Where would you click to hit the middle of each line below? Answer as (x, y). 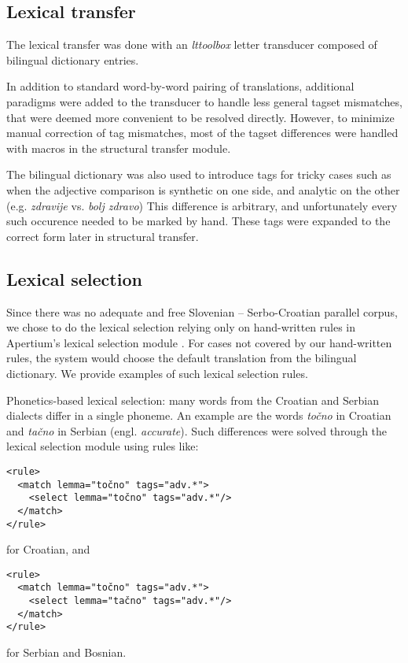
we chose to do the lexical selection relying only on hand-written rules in (181, 327)
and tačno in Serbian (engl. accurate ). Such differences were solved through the (197, 430)
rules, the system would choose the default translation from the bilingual (182, 358)
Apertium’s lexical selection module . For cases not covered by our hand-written (199, 342)
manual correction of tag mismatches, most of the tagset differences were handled (202, 133)
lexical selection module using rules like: (103, 446)
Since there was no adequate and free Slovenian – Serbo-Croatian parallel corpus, (202, 311)
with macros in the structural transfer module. (119, 148)
